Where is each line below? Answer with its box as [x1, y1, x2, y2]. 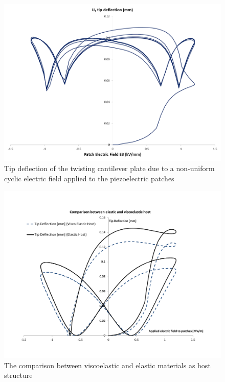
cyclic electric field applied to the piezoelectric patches [4, 173, 174, 184]
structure [4, 370, 33, 380]
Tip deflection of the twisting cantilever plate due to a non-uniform [4, 163, 215, 174]
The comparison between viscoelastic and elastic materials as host [4, 360, 211, 370]
